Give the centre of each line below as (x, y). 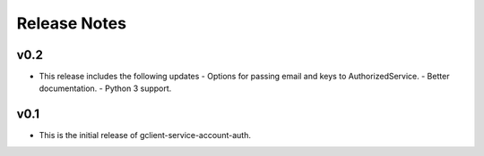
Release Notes (72, 23)
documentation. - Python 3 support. (105, 88)
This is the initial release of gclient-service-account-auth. (145, 135)
